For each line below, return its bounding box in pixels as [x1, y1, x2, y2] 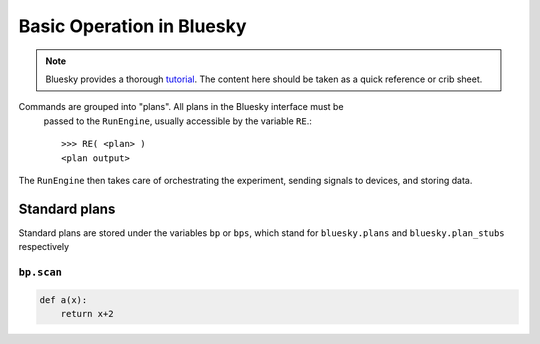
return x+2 [60, 308, 114, 320]
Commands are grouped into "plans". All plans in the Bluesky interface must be [18, 101, 344, 113]
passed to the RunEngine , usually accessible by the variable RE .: [43, 115, 312, 127]
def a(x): [39, 294, 88, 305]
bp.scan [18, 265, 62, 279]
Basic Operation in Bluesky [18, 15, 247, 37]
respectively [18, 241, 70, 253]
